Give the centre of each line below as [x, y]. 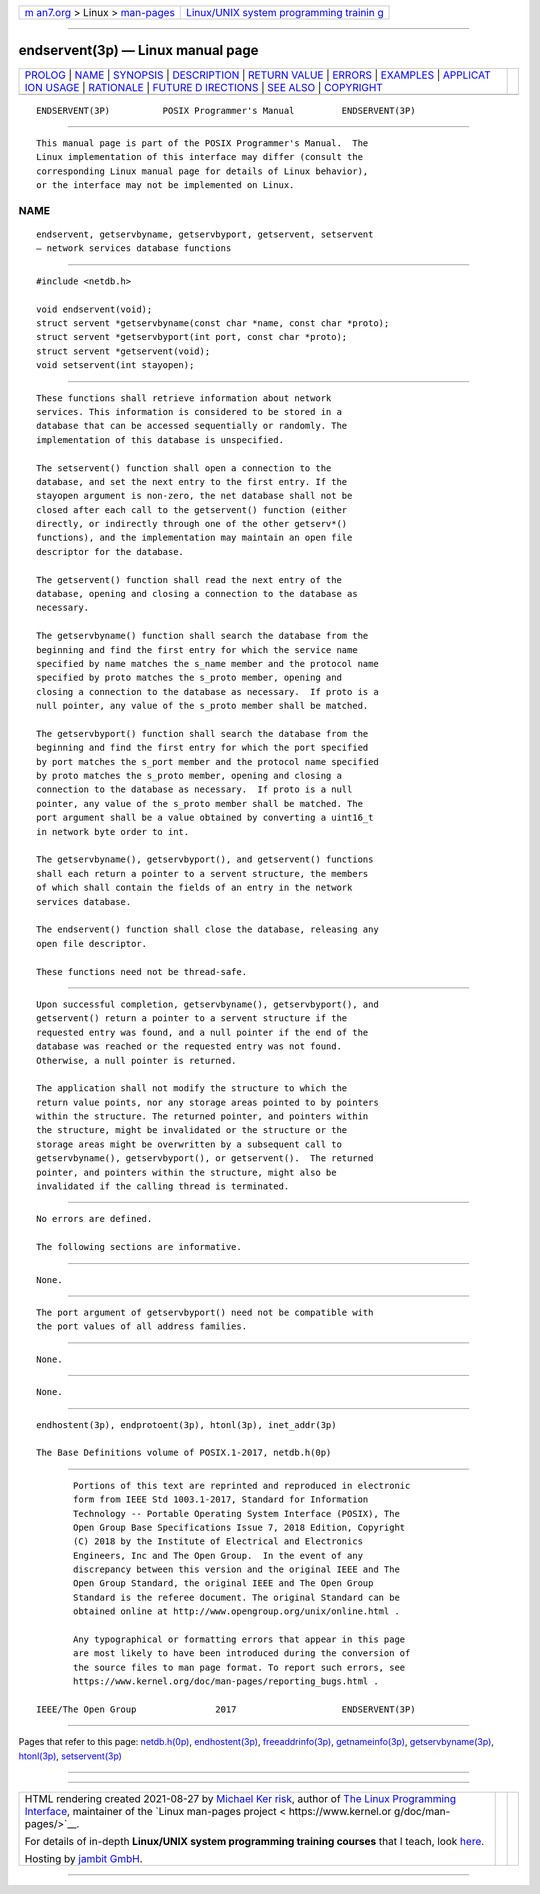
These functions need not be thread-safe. [142, 971]
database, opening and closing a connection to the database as [197, 594]
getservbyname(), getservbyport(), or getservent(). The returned [205, 1158]
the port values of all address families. [142, 1326]
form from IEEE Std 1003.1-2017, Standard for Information [221, 1499]
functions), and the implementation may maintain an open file [194, 538]
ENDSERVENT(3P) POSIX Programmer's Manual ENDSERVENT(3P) [226, 110]
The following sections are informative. [139, 1247]
